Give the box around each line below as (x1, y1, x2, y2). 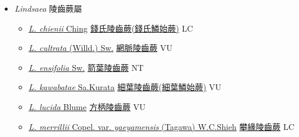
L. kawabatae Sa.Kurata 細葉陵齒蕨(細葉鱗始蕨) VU (28, 81, 222, 93)
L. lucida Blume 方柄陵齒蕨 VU (28, 100, 146, 112)
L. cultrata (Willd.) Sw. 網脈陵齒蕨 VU (28, 42, 173, 54)
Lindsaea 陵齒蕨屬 (14, 2, 82, 14)
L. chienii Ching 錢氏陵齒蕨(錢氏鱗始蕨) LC (28, 22, 193, 34)
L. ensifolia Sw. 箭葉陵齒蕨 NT (28, 61, 144, 73)
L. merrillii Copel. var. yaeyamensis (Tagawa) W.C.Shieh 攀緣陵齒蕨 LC (28, 120, 295, 132)
